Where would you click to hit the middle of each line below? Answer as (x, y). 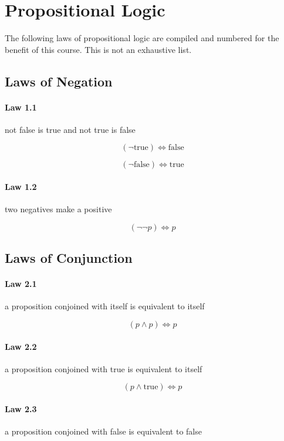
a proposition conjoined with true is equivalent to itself (104, 368)
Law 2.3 (21, 409)
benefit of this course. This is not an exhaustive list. (98, 49)
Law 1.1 (21, 107)
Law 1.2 (21, 187)
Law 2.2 (21, 346)
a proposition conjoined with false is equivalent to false (103, 431)
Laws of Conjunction (69, 258)
